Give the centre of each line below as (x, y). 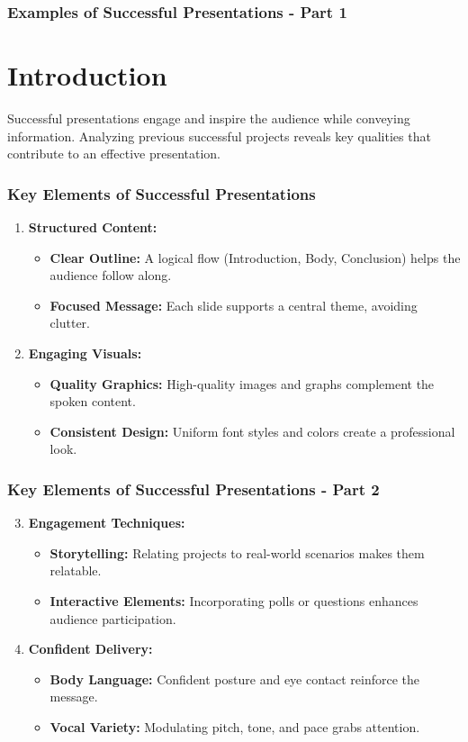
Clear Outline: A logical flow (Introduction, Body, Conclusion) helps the (255, 257)
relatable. (76, 570)
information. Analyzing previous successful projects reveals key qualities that (219, 136)
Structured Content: (93, 226)
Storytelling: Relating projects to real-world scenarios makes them (237, 552)
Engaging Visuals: (85, 353)
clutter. (70, 323)
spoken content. (93, 401)
